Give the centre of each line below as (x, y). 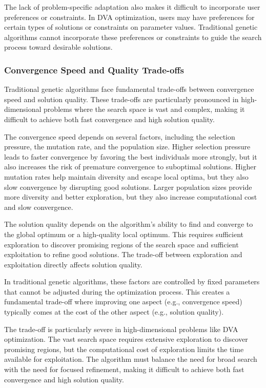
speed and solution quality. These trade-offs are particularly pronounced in (121, 99)
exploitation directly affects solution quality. (73, 264)
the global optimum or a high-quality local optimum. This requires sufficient (124, 234)
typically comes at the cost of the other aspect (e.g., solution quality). (114, 312)
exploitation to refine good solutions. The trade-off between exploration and (123, 254)
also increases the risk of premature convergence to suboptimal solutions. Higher (130, 167)
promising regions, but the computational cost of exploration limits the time (124, 349)
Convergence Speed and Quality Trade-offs (94, 70)
